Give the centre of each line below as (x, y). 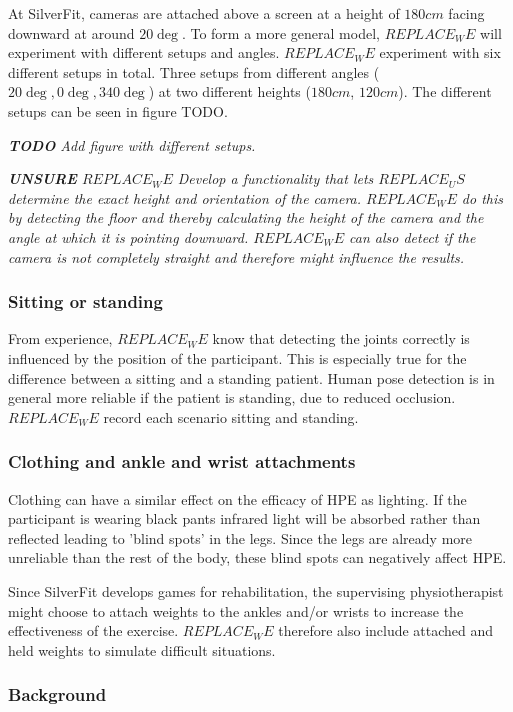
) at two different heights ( (229, 91)
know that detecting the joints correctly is (341, 338)
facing (466, 13)
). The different (445, 91)
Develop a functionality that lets (275, 178)
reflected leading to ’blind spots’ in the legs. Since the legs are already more (240, 537)
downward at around (71, 32)
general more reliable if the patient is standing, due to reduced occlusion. (232, 397)
